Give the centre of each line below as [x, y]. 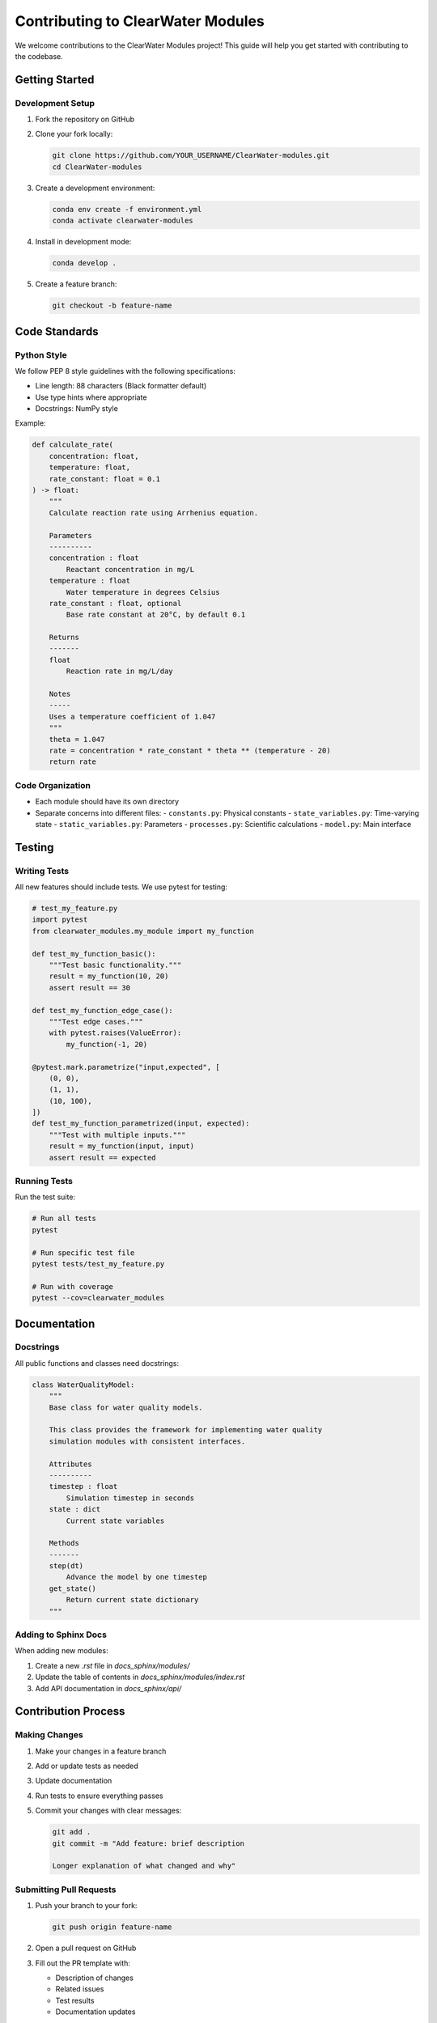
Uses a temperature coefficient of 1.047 [132, 717]
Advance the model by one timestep [137, 1577]
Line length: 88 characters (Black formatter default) [121, 386]
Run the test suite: [45, 1197]
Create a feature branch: [76, 284]
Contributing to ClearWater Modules [140, 21]
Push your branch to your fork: [86, 1906]
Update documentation [74, 1781]
